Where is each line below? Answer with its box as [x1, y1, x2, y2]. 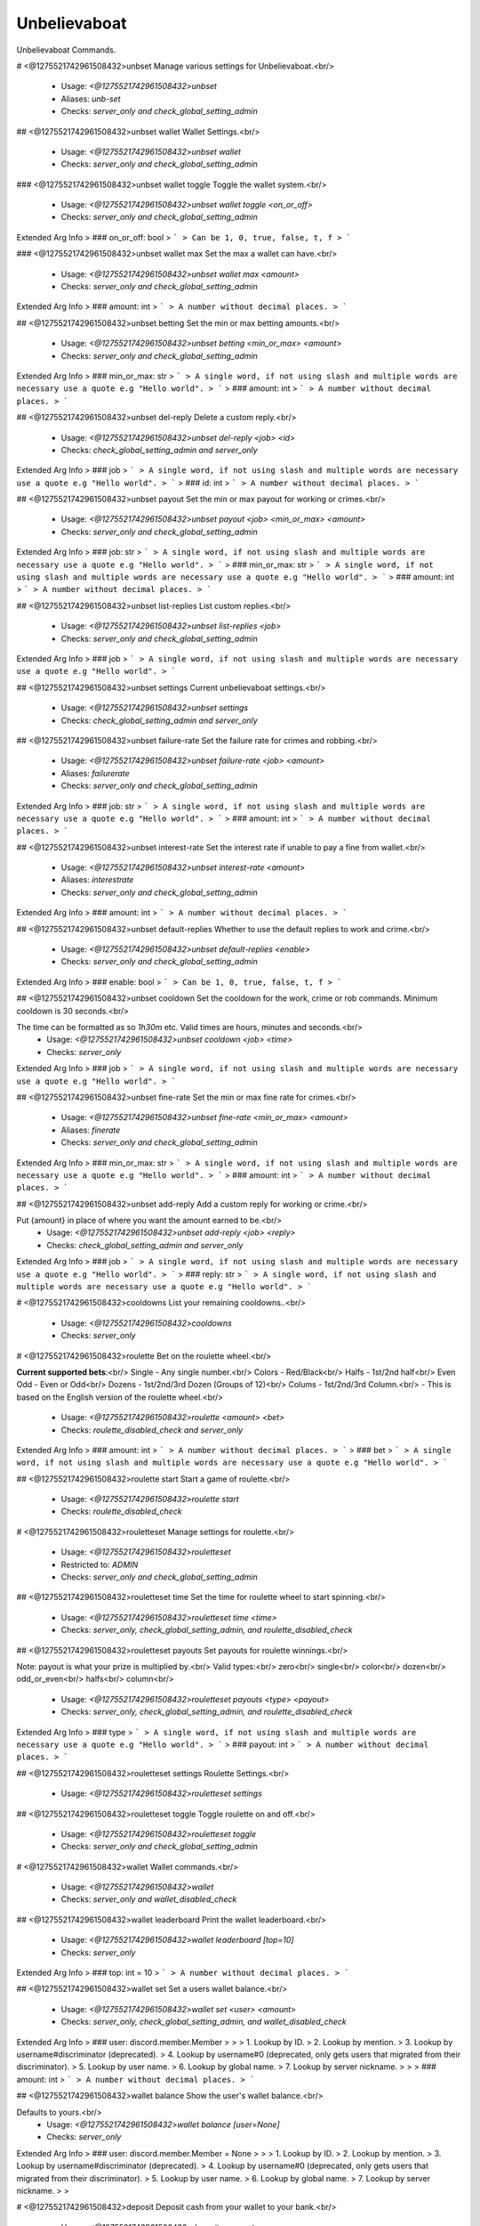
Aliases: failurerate [60, 768, 130, 778]
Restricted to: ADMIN [60, 1559, 139, 1570]
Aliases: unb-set [60, 93, 121, 104]
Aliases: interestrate [60, 874, 134, 885]
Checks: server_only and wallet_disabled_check [60, 1894, 237, 1905]
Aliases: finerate [60, 1125, 121, 1135]
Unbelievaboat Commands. [16, 45, 116, 55]
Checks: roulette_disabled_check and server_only [60, 1425, 244, 1435]
